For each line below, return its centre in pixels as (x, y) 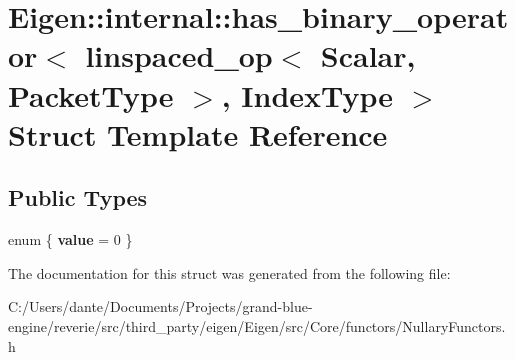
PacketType (91, 94)
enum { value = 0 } (70, 239)
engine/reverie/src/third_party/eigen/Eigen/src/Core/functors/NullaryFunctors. (257, 325)
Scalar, (368, 55)
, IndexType (307, 94)
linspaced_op (179, 55)
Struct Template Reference (198, 133)
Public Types (78, 197)
